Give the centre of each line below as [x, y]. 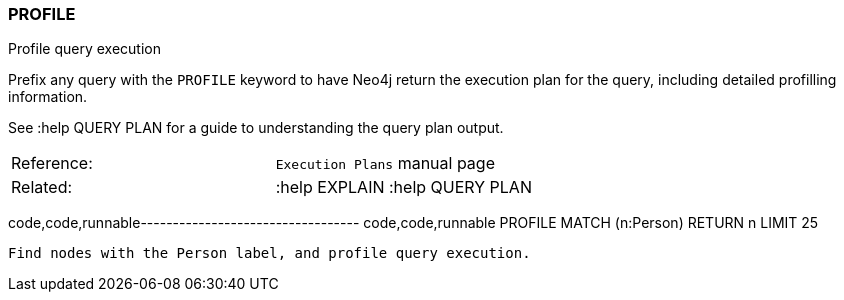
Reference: [52, 163]
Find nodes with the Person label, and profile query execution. [269, 253]
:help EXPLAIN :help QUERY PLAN [403, 187]
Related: [42, 187]
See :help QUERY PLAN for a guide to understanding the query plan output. [256, 128]
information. [48, 97]
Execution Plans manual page [385, 163]
